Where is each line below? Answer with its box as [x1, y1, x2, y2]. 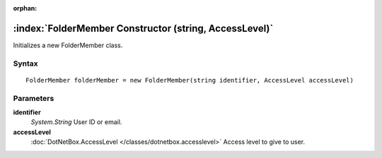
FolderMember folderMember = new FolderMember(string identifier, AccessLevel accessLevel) [25, 76, 354, 84]
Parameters [13, 93, 54, 103]
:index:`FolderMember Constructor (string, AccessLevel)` [13, 22, 274, 35]
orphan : [13, 4, 37, 12]
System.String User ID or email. [30, 118, 122, 126]
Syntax [13, 59, 38, 68]
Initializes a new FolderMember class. [13, 41, 123, 49]
